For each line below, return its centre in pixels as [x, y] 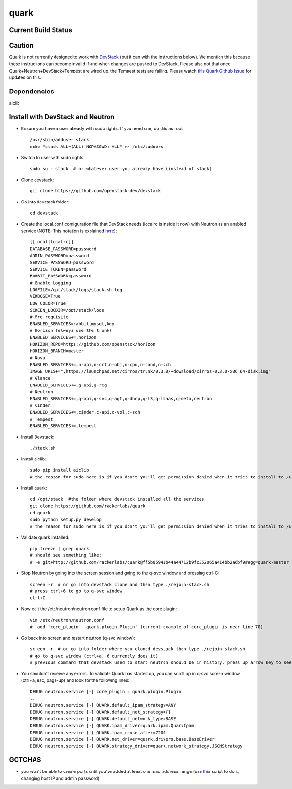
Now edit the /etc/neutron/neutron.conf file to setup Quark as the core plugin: [99, 609]
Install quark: [34, 488]
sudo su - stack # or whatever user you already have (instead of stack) [121, 169]
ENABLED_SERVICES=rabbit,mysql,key [72, 324]
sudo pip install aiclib [59, 470]
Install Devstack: [38, 437]
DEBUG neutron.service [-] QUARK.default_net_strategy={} [100, 712]
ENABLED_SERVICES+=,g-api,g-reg [68, 385]
